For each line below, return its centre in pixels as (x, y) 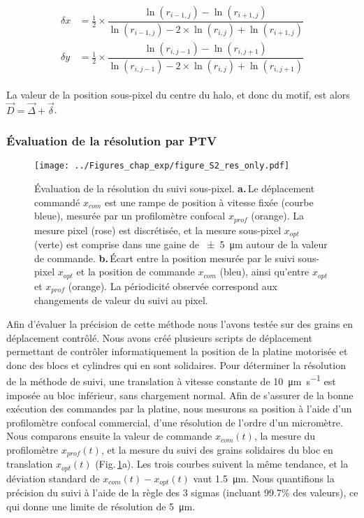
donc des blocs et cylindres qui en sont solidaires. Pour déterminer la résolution (176, 365)
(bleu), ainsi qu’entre (264, 272)
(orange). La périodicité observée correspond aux (173, 286)
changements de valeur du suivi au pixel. (121, 300)
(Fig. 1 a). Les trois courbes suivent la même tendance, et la (222, 464)
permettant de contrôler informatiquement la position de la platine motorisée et (177, 351)
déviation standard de (53, 478)
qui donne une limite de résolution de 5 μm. (101, 506)
